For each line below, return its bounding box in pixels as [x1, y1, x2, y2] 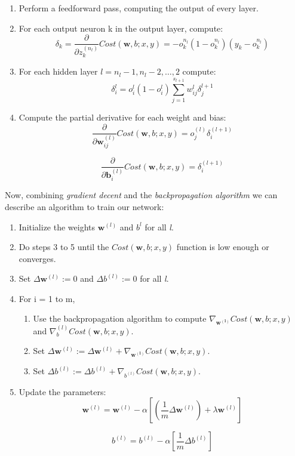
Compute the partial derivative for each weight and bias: [19, 111, 226, 124]
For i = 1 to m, [19, 292, 75, 304]
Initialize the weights [19, 220, 96, 233]
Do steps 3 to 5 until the [19, 241, 109, 253]
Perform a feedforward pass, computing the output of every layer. [19, 2, 259, 14]
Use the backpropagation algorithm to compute [33, 312, 207, 325]
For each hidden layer [19, 65, 98, 78]
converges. [19, 252, 56, 264]
